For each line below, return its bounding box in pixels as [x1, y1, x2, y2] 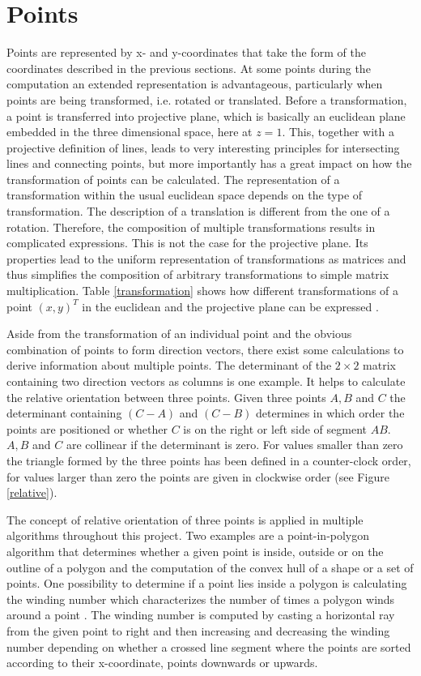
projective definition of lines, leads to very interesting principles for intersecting [6, 139, 400, 156]
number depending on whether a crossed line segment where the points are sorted [6, 638, 411, 655]
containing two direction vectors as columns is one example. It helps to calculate [6, 373, 406, 389]
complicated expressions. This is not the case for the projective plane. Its [6, 234, 368, 251]
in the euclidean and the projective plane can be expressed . [82, 297, 379, 314]
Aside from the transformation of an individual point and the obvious [6, 325, 352, 342]
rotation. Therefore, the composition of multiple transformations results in [6, 218, 376, 235]
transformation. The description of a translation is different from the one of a [6, 203, 390, 220]
